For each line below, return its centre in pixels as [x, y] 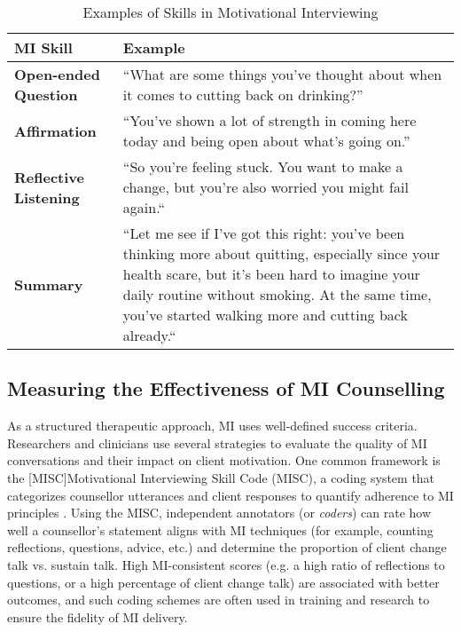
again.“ [144, 207]
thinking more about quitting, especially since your [281, 253]
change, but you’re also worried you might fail [266, 187]
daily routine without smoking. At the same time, [277, 294]
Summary [49, 284]
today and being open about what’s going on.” [266, 141]
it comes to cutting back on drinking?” [243, 95]
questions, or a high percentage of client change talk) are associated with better [223, 582]
